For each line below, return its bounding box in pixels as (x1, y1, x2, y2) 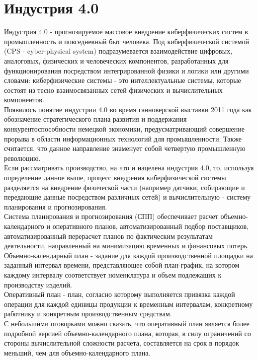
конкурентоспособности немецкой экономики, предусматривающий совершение (4, 124, 245, 134)
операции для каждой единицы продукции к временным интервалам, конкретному (4, 298, 253, 309)
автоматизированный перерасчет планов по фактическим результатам (4, 230, 213, 241)
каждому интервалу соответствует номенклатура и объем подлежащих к (4, 269, 222, 280)
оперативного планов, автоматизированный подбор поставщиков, (52, 221, 249, 231)
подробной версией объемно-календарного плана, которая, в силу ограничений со (4, 328, 251, 338)
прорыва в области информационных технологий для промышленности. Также (4, 133, 242, 144)
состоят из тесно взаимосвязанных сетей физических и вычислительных (4, 84, 223, 95)
